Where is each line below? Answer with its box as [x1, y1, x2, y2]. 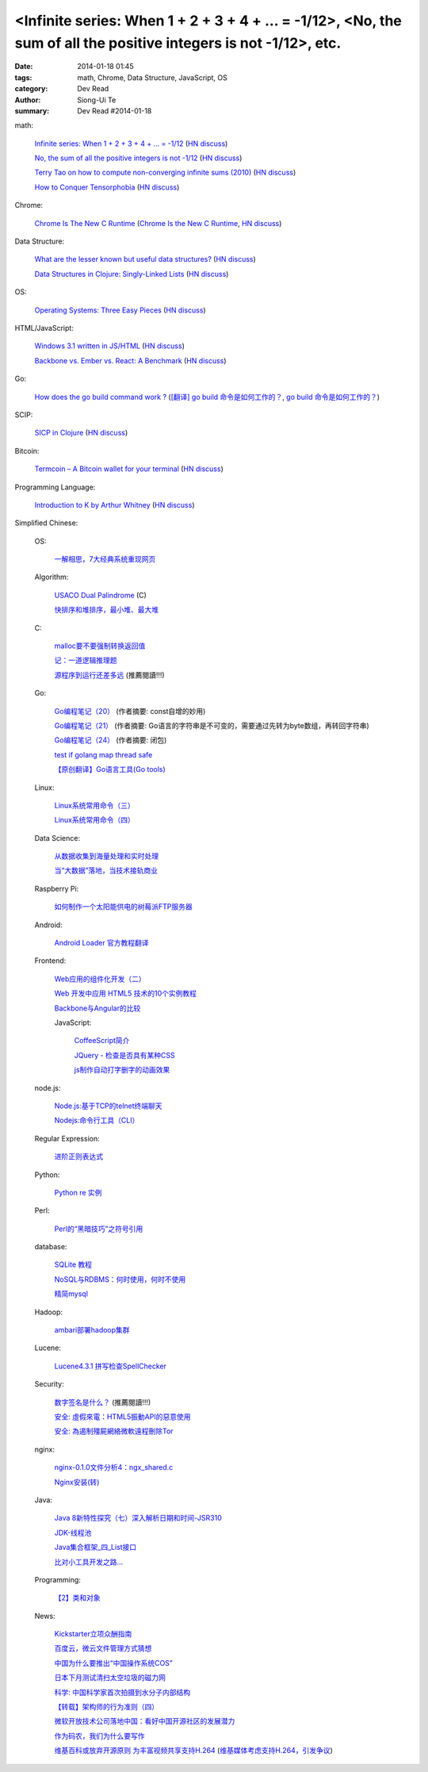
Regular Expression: [34, 1133, 100, 1143]
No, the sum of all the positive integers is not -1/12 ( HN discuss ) [34, 153, 243, 163]
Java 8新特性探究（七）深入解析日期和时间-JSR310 [54, 1513, 222, 1523]
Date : [14, 62, 33, 71]
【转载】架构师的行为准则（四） [54, 1702, 159, 1712]
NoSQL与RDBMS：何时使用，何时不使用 [54, 1274, 186, 1284]
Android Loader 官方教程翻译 [54, 938, 150, 948]
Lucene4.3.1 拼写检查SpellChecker [54, 1361, 166, 1371]
